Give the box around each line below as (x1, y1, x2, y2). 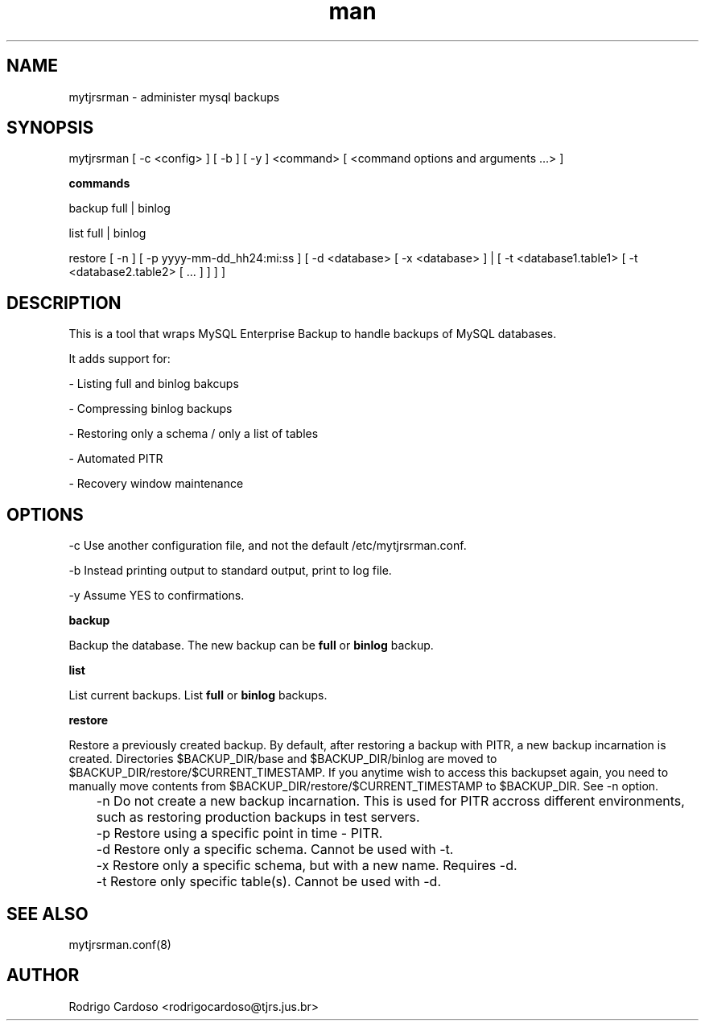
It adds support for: (68, 352, 171, 366)
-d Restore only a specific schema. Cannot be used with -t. (96, 841, 454, 858)
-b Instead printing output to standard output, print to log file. (68, 563, 392, 578)
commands (68, 176, 130, 191)
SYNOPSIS (6, 118, 94, 138)
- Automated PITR (68, 452, 163, 466)
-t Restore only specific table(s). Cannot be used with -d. (96, 873, 441, 890)
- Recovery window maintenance (68, 476, 244, 491)
